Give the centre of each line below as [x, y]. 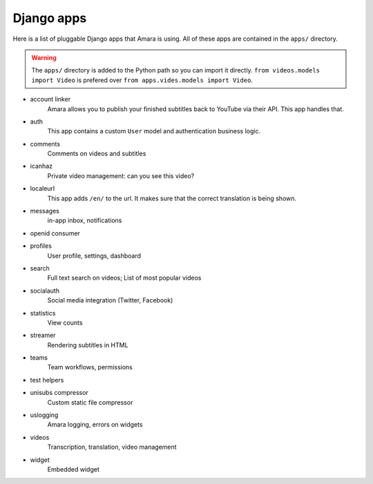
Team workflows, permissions [90, 367]
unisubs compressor [59, 393]
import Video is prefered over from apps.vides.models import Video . [142, 80]
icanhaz [41, 166]
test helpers [47, 380]
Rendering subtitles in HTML [88, 345]
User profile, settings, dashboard [94, 255]
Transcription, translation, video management [112, 447]
